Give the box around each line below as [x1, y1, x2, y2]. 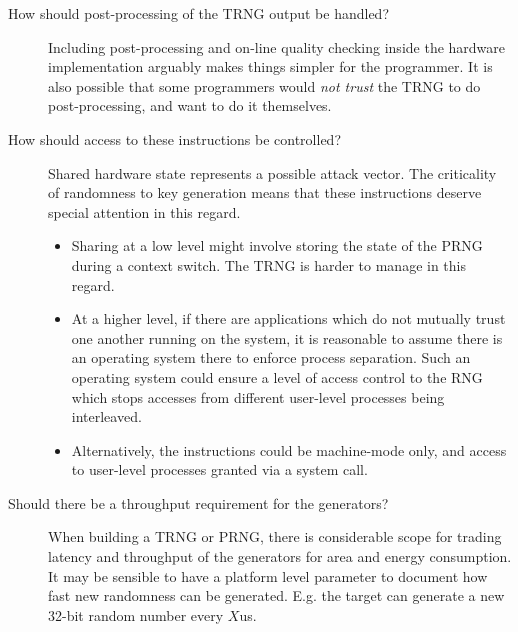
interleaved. [71, 406, 142, 427]
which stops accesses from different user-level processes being [71, 386, 445, 407]
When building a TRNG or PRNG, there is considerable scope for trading [48, 526, 502, 547]
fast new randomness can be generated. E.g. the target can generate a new [48, 585, 505, 606]
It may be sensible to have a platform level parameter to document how [48, 565, 488, 586]
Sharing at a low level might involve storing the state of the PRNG [71, 235, 483, 256]
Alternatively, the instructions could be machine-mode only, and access [71, 439, 507, 460]
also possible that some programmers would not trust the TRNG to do [48, 75, 481, 96]
